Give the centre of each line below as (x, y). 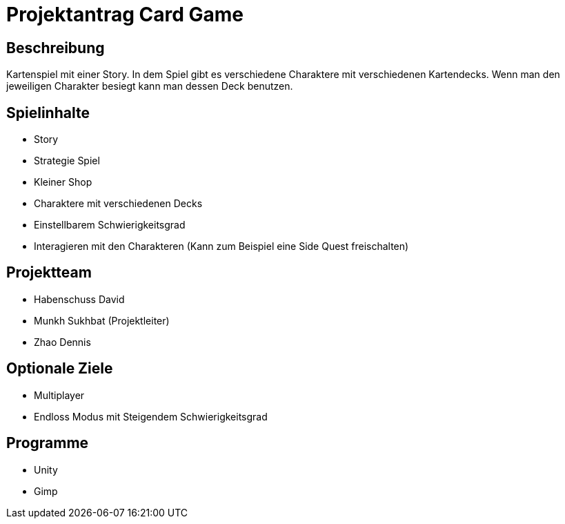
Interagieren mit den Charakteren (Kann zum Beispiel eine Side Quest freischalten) (221, 246)
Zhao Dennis (62, 342)
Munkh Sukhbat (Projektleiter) (102, 320)
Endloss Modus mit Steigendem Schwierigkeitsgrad (151, 416)
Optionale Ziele (60, 369)
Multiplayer (59, 395)
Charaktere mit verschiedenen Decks (118, 204)
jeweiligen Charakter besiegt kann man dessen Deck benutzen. (150, 86)
